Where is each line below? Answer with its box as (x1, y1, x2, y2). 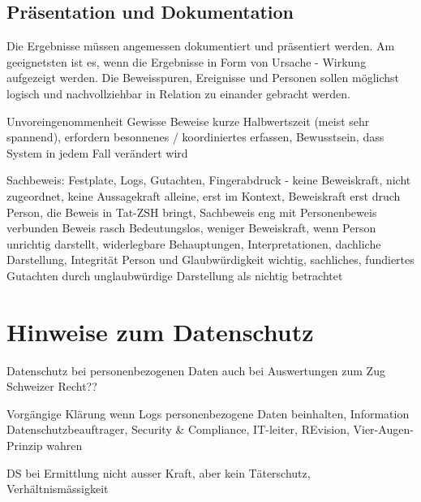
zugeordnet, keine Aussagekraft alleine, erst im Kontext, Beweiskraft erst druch (6, 187, 401, 204)
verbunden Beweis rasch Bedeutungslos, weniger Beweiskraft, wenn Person (6, 219, 376, 236)
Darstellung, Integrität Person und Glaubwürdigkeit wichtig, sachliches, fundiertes (6, 251, 415, 268)
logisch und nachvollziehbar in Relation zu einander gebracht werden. (6, 84, 350, 102)
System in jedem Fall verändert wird (6, 144, 188, 161)
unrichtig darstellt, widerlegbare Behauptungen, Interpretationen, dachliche (6, 235, 381, 252)
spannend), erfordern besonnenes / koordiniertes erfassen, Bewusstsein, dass (6, 128, 384, 145)
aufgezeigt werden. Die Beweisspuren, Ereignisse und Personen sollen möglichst (6, 69, 400, 86)
